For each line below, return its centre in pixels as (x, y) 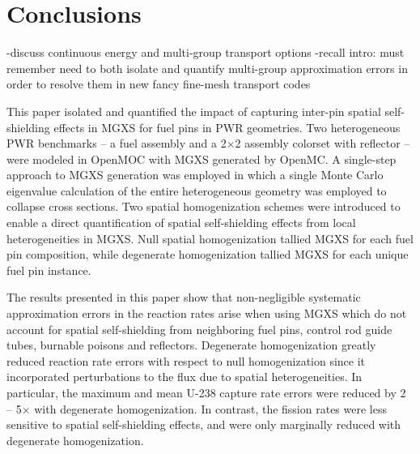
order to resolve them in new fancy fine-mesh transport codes (159, 84)
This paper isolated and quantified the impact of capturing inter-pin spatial (194, 111)
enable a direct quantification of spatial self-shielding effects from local (181, 223)
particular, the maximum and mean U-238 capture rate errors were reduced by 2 (206, 392)
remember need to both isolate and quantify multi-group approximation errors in (207, 68)
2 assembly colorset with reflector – (322, 143)
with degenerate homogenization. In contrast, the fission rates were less (210, 408)
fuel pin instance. (49, 270)
